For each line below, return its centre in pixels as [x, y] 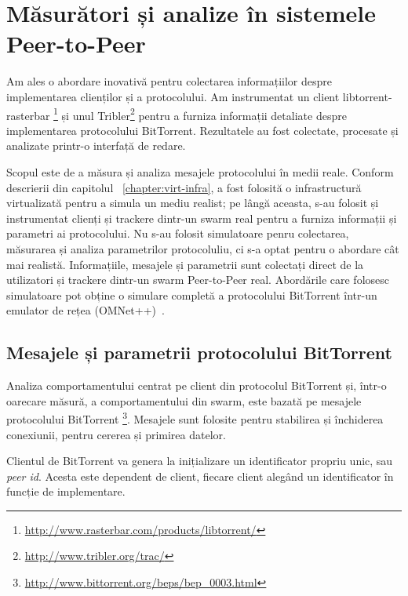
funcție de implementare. [66, 491]
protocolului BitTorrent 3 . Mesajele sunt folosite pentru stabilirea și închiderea [195, 418]
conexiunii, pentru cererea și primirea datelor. [116, 434]
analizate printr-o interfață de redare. [96, 145]
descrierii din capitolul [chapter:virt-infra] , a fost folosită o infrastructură [184, 187]
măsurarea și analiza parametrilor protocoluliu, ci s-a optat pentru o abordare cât [203, 248]
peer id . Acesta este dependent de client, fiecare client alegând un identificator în [200, 476]
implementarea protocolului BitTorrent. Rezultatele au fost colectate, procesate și [202, 130]
